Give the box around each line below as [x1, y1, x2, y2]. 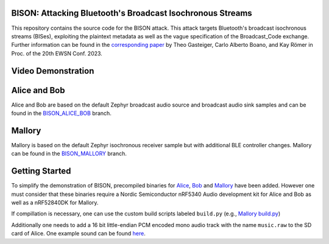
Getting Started [11, 166, 71, 176]
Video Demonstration [11, 66, 94, 76]
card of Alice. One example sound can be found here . [11, 230, 146, 237]
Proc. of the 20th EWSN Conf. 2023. [11, 49, 103, 57]
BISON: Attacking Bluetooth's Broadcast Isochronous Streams [11, 8, 252, 18]
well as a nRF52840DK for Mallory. [11, 198, 99, 206]
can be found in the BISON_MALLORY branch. [11, 150, 127, 158]
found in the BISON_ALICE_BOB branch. [11, 110, 112, 117]
